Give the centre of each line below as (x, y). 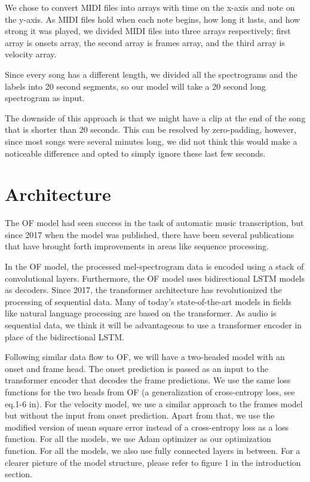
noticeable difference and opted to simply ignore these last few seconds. (135, 153)
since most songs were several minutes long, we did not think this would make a (151, 141)
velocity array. (31, 54)
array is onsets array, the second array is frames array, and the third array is (145, 42)
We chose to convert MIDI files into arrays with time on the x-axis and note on (150, 7)
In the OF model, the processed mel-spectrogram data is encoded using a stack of (154, 266)
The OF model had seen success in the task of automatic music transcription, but (154, 223)
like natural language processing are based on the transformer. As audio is (141, 313)
